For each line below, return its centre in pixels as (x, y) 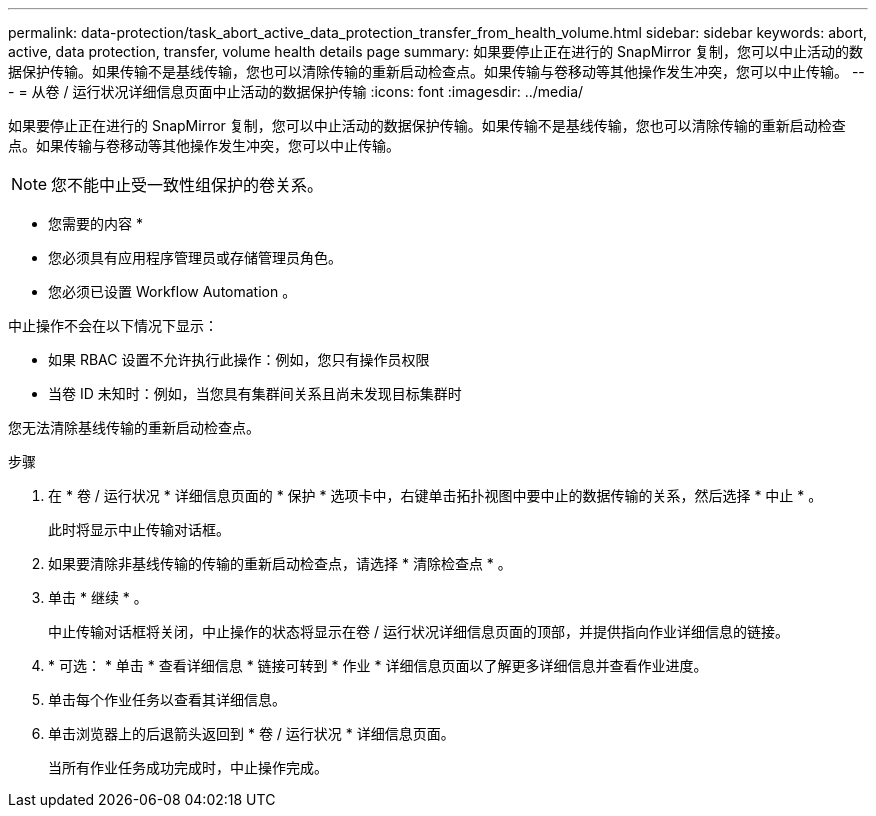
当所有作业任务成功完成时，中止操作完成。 (188, 767)
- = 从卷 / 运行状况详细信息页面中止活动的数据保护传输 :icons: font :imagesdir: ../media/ (296, 91)
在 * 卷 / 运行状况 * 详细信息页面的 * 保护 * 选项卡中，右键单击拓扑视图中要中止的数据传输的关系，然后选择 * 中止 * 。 (435, 495)
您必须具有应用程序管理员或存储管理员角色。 (195, 257)
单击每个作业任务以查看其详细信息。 (167, 699)
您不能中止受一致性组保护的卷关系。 (187, 185)
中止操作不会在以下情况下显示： (113, 325)
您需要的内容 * (95, 223)
